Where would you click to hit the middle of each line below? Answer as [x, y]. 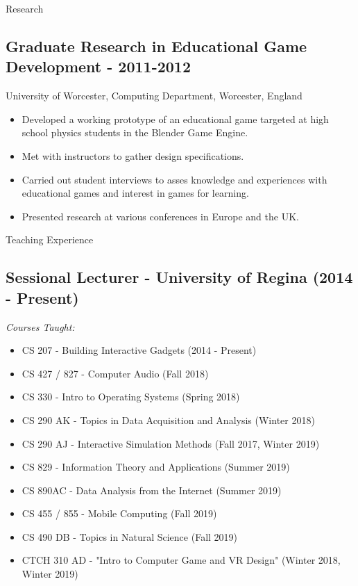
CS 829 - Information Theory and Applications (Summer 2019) [156, 467]
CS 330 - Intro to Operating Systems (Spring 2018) [131, 397]
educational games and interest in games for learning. [135, 193]
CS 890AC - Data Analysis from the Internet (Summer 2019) [152, 490]
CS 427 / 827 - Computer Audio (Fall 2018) [115, 373]
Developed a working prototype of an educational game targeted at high [175, 119]
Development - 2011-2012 [99, 66]
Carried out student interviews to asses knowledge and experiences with [174, 179]
